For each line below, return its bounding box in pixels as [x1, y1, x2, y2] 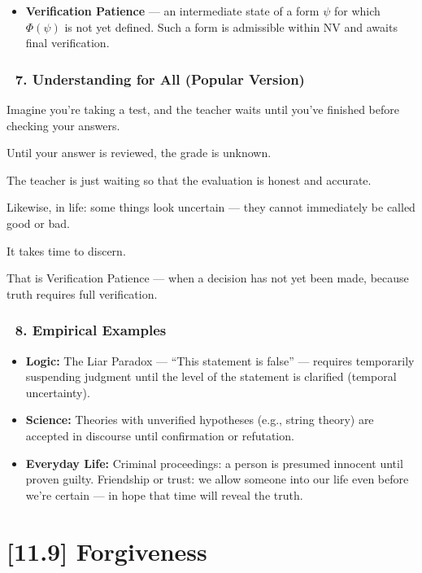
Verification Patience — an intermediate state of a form [25, 2, 320, 19]
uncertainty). [25, 383, 90, 400]
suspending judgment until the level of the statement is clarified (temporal [25, 368, 397, 385]
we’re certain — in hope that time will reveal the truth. [25, 486, 303, 503]
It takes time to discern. [7, 242, 126, 259]
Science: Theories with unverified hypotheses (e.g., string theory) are [25, 411, 374, 428]
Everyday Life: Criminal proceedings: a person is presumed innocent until [25, 454, 403, 471]
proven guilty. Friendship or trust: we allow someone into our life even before [25, 470, 409, 488]
